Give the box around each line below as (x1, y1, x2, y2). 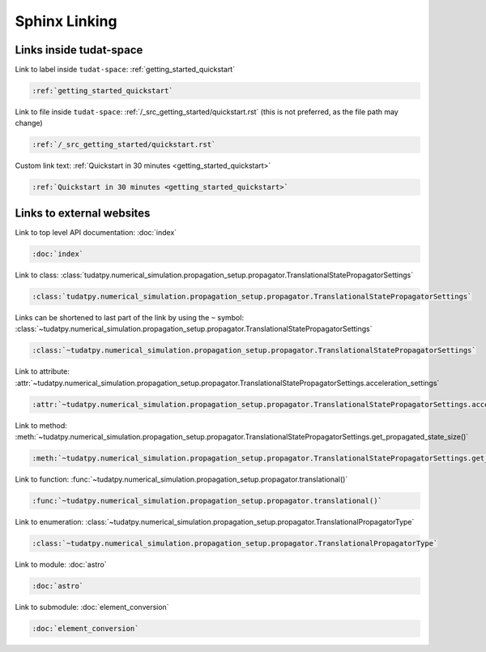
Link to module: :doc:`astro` (15, 560, 107, 569)
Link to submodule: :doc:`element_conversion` (15, 602, 169, 611)
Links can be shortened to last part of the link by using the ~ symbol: (15, 312, 245, 322)
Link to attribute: (15, 367, 70, 376)
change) (15, 118, 44, 128)
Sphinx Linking (15, 12, 117, 30)
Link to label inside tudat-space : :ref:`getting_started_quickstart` (15, 65, 235, 75)
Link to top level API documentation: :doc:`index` (15, 227, 177, 237)
